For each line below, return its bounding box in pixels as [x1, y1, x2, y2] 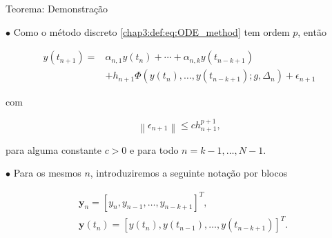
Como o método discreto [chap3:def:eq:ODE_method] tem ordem [13, 24, 290, 39]
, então [297, 24, 326, 39]
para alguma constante [6, 142, 101, 157]
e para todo [130, 142, 179, 157]
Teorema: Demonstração [6, 1, 108, 15]
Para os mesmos [13, 166, 81, 180]
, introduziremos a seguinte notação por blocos [90, 166, 288, 180]
